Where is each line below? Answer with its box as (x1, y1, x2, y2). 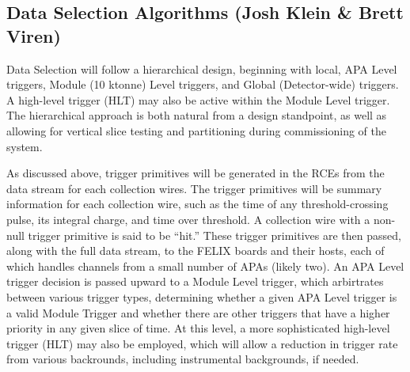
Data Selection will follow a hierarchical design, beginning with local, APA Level (6, 60, 397, 77)
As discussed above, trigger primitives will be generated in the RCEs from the (6, 165, 385, 181)
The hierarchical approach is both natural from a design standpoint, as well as (6, 107, 387, 123)
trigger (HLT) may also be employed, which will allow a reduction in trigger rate (6, 335, 398, 351)
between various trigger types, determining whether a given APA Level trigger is (6, 288, 397, 305)
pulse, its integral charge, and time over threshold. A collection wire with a (6, 211, 370, 227)
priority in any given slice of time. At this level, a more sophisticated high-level (6, 320, 390, 336)
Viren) (6, 23, 61, 47)
